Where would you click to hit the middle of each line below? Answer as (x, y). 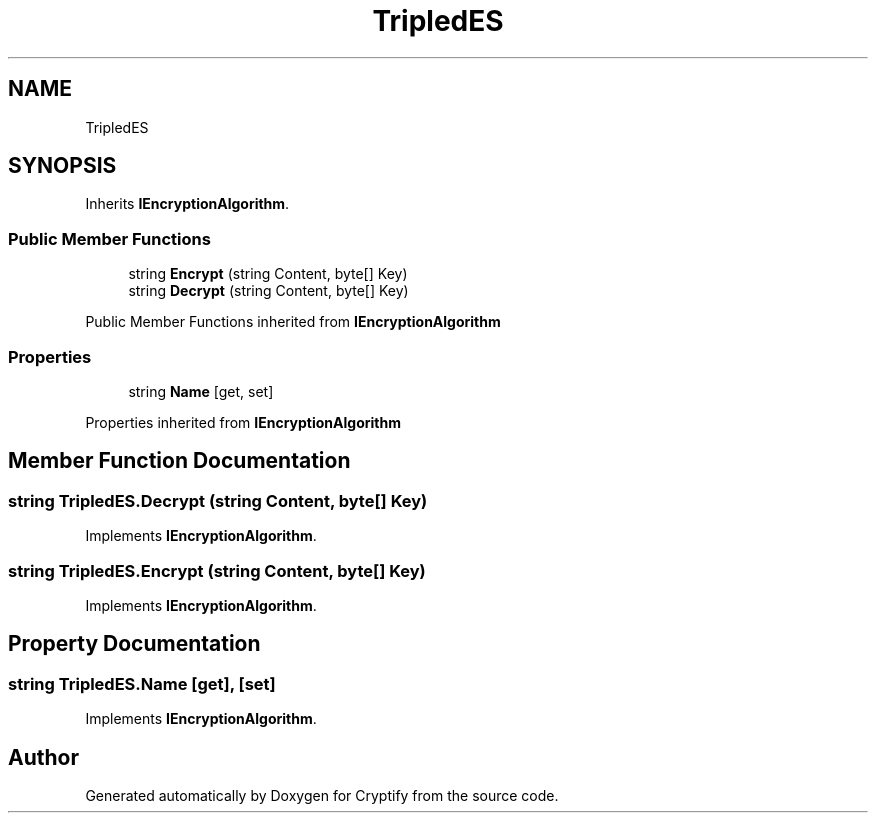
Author (43, 757)
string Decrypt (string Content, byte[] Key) (268, 291)
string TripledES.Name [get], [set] (142, 683)
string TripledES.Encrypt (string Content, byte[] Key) (217, 570)
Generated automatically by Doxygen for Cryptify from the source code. (322, 795)
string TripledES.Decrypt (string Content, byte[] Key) (218, 500)
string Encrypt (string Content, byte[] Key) (268, 274)
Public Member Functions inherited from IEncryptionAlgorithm (293, 322)
